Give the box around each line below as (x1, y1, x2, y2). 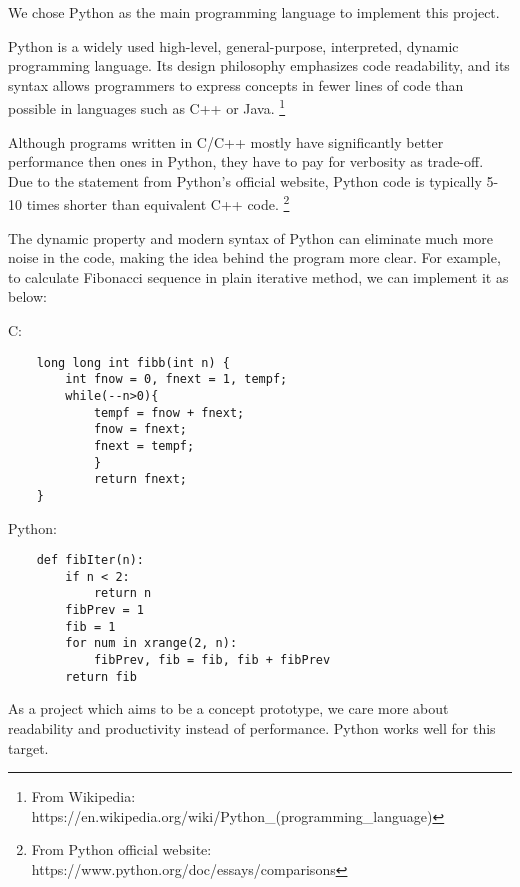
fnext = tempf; (93, 438, 195, 453)
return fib (65, 669, 137, 684)
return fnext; (93, 472, 187, 487)
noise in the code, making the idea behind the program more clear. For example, (8, 247, 501, 268)
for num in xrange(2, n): (65, 636, 238, 651)
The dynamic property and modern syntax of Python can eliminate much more (8, 227, 494, 248)
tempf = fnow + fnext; (93, 405, 245, 420)
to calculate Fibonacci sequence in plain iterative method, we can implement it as (8, 266, 509, 287)
